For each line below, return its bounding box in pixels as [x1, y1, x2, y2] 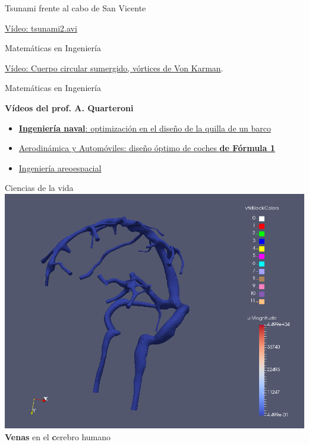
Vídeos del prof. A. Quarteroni [5, 101, 134, 114]
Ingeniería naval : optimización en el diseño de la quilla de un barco [18, 121, 271, 134]
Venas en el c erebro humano [5, 431, 111, 443]
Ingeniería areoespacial [18, 161, 102, 174]
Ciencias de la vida [5, 181, 74, 194]
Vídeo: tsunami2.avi [5, 21, 77, 34]
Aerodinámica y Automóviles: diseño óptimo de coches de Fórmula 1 [18, 142, 275, 154]
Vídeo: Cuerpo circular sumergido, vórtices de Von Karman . [5, 61, 223, 74]
